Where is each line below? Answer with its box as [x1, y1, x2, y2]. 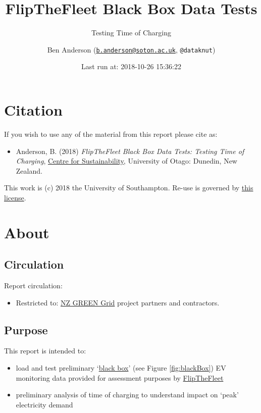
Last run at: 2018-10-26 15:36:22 [81, 61, 181, 72]
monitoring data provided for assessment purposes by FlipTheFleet [16, 372, 224, 383]
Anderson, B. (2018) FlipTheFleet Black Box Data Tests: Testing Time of [16, 145, 244, 156]
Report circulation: [4, 280, 63, 291]
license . [4, 192, 26, 202]
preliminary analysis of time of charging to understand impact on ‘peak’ [16, 389, 239, 400]
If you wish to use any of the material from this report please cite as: [4, 128, 218, 139]
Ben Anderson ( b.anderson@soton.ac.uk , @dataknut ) [47, 44, 216, 55]
